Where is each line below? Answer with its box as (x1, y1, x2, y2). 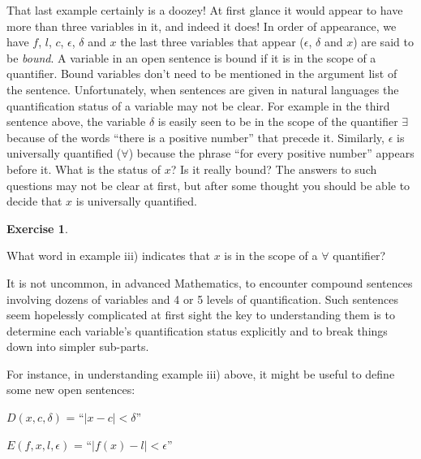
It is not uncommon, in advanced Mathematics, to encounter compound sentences (6, 274, 413, 291)
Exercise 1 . (6, 219, 68, 236)
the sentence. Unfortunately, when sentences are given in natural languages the (6, 80, 399, 97)
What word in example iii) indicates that (6, 247, 210, 264)
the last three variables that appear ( (120, 33, 304, 50)
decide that (6, 193, 62, 210)
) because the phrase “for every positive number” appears (128, 145, 415, 162)
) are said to (353, 33, 414, 50)
